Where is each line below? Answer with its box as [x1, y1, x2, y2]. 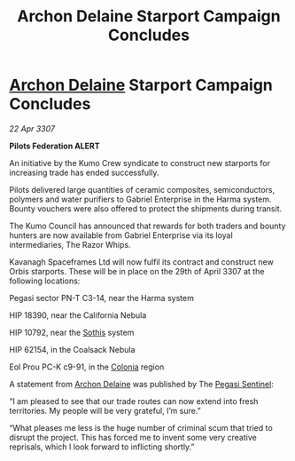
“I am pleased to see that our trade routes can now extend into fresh [9, 395, 259, 406]
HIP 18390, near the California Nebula [9, 309, 147, 321]
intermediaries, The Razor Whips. [9, 239, 131, 250]
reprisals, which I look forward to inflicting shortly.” [9, 441, 195, 452]
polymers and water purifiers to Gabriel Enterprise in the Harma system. [9, 194, 272, 204]
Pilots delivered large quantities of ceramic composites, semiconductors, [9, 184, 276, 195]
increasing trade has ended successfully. [9, 167, 159, 178]
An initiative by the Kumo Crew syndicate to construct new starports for [9, 157, 270, 168]
